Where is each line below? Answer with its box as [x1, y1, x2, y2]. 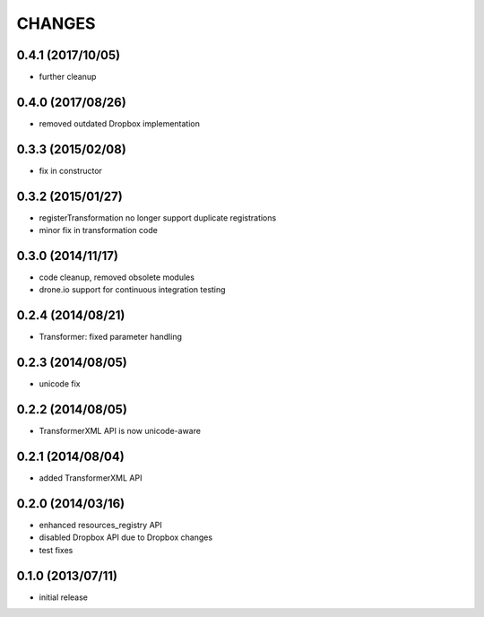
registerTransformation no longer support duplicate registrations [39, 212, 277, 223]
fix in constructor [39, 165, 103, 176]
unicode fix [39, 378, 81, 389]
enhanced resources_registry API [39, 520, 163, 530]
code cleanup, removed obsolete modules [39, 272, 194, 282]
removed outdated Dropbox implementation [39, 117, 201, 129]
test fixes [39, 544, 73, 555]
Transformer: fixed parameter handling [39, 332, 183, 343]
